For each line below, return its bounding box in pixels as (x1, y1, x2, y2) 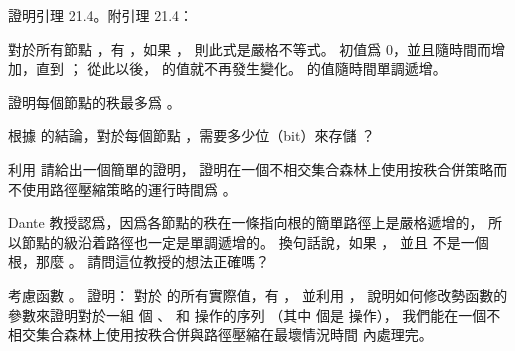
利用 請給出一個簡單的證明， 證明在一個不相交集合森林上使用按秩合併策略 (8, 158, 494, 179)
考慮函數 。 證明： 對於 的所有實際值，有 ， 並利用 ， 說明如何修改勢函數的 (8, 284, 508, 305)
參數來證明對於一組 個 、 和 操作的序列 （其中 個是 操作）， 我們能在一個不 (8, 304, 501, 325)
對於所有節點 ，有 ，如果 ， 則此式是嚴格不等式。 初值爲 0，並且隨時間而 (8, 38, 491, 59)
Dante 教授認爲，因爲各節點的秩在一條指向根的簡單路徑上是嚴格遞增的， (8, 212, 484, 233)
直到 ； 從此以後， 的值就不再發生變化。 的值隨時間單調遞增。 (35, 58, 447, 79)
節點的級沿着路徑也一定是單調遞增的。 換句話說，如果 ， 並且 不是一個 (21, 231, 489, 252)
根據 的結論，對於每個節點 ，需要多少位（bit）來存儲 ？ (8, 125, 376, 146)
